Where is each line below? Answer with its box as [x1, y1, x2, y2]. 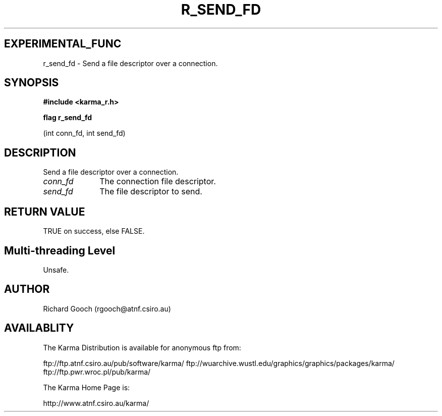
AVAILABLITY [4, 322, 74, 335]
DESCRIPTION [4, 146, 76, 159]
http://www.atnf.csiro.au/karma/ [43, 398, 149, 407]
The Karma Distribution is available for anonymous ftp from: [43, 343, 241, 352]
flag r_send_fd [43, 113, 92, 122]
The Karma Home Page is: [43, 383, 130, 392]
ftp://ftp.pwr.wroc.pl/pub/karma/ [43, 367, 151, 376]
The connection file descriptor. [99, 176, 216, 187]
